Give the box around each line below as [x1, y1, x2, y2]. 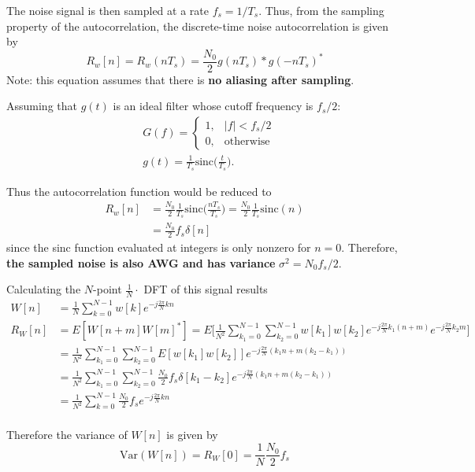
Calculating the [6, 281, 81, 297]
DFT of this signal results [143, 281, 268, 297]
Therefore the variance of [6, 426, 128, 443]
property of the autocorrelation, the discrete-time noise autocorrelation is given [6, 17, 389, 34]
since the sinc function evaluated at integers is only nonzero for [6, 239, 311, 255]
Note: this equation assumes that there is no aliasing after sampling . [6, 71, 354, 87]
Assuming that [6, 98, 77, 114]
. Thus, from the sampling [258, 2, 384, 18]
